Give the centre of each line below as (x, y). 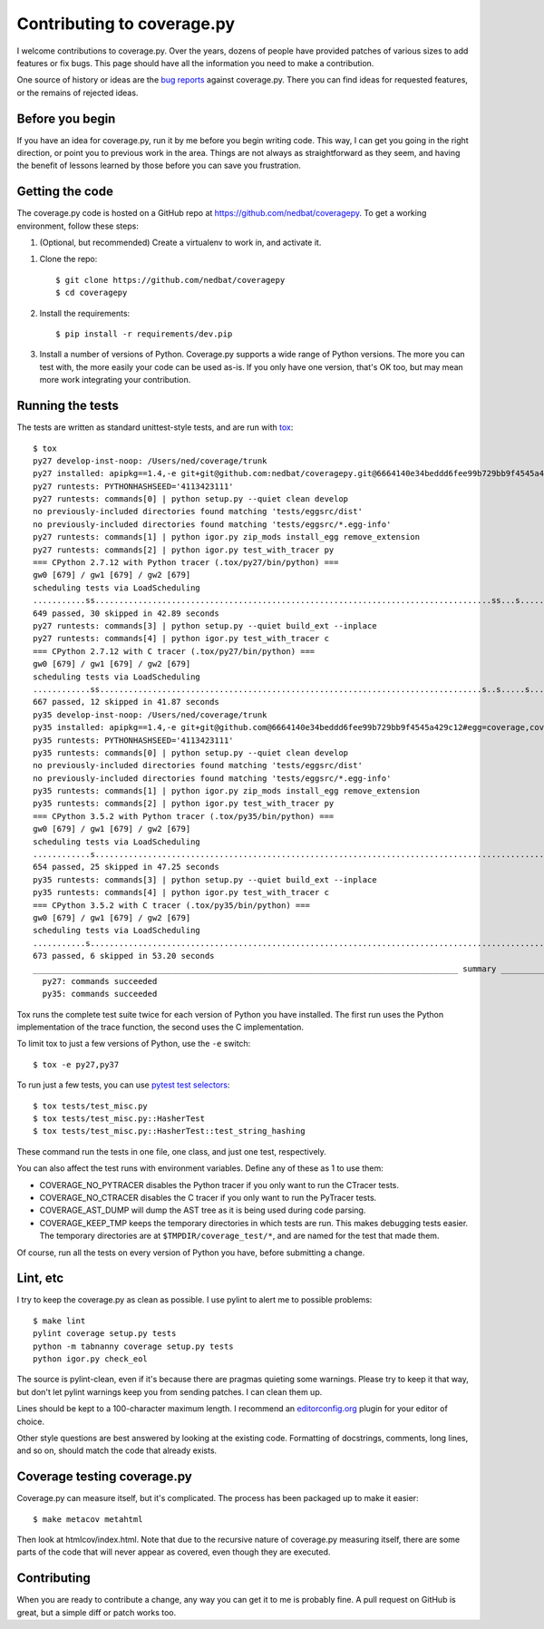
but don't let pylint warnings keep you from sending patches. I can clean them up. (170, 1391)
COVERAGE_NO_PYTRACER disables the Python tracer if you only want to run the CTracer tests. (219, 1185)
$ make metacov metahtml (88, 1519)
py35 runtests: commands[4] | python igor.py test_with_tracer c (181, 893)
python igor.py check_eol (91, 1359)
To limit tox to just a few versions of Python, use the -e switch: (134, 1044)
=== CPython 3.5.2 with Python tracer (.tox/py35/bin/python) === (184, 816)
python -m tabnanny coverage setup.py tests (134, 1346)
